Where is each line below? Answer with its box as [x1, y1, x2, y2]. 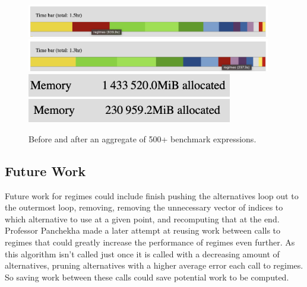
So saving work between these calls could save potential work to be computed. [5, 270, 289, 283]
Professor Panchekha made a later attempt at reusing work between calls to [5, 224, 281, 237]
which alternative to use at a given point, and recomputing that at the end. [5, 212, 280, 225]
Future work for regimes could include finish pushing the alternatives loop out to [5, 189, 299, 202]
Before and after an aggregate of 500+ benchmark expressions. [29, 132, 257, 145]
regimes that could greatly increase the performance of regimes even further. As [5, 236, 295, 248]
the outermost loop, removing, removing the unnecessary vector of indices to [5, 201, 283, 213]
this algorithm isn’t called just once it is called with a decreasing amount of [5, 247, 280, 260]
